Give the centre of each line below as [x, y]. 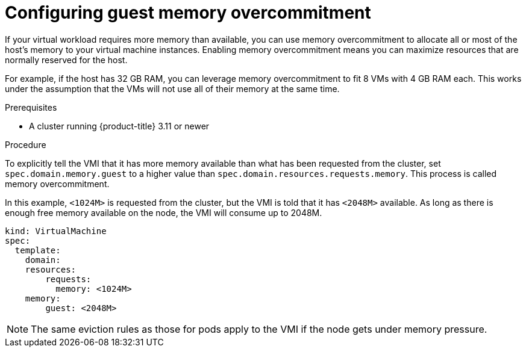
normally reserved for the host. [66, 60]
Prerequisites [31, 107]
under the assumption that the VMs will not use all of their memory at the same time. [172, 88]
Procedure [26, 144]
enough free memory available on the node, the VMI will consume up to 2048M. [164, 212]
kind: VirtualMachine [56, 231]
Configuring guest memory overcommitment [188, 13]
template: [38, 250]
